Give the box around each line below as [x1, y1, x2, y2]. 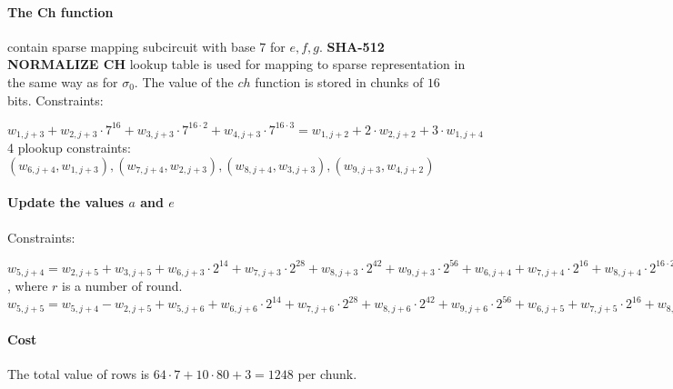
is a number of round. [62, 276, 183, 295]
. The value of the [134, 72, 234, 91]
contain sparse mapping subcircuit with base [7, 36, 256, 55]
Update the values [7, 193, 125, 212]
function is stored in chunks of [255, 72, 424, 91]
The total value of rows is [7, 364, 150, 384]
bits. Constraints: [7, 90, 104, 109]
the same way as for [7, 72, 118, 91]
